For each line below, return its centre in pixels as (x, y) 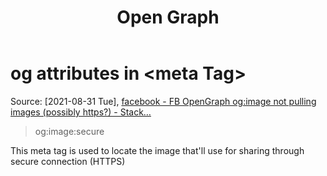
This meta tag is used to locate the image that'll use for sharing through (157, 150)
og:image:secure (69, 131)
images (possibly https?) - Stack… (81, 112)
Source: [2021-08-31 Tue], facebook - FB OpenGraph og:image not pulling (163, 101)
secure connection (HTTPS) (68, 161)
